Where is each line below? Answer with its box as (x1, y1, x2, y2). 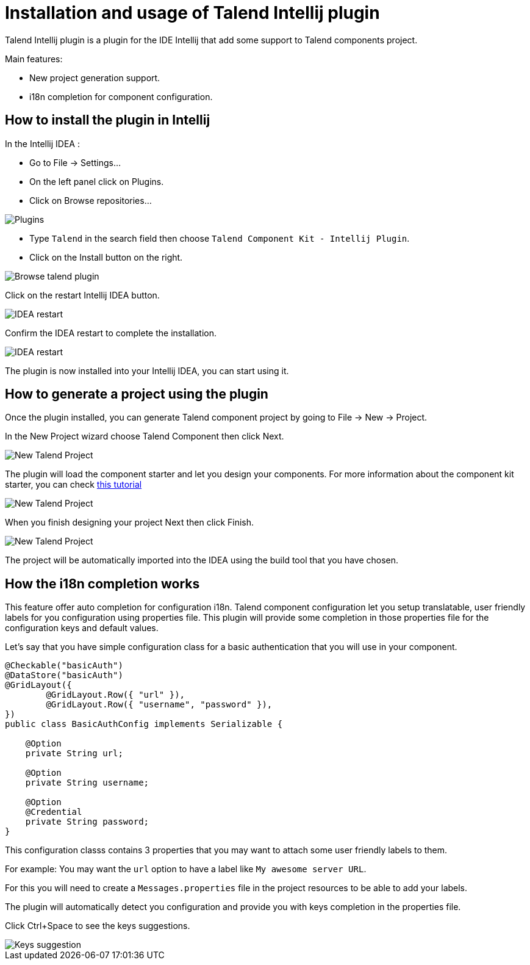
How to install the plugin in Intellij (5, 112, 210, 128)
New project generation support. (29, 72, 160, 83)
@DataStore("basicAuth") (5, 670, 123, 681)
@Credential (25, 807, 82, 817)
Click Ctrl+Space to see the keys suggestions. (5, 920, 190, 931)
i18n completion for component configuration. (29, 91, 213, 102)
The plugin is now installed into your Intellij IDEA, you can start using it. (5, 365, 289, 376)
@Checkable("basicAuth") (5, 660, 123, 671)
